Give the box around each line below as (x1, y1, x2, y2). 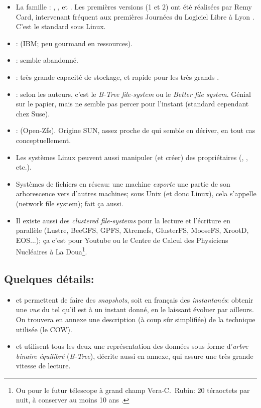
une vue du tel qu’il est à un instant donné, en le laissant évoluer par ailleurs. (16, 304, 254, 315)
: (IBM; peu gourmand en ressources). (16, 38, 133, 48)
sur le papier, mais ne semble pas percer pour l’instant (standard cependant (16, 98, 249, 109)
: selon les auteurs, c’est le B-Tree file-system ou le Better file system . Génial (16, 88, 251, 99)
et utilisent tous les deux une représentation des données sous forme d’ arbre (16, 341, 248, 351)
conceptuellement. (16, 134, 71, 145)
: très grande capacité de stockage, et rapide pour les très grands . (16, 71, 219, 82)
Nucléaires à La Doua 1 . (16, 245, 87, 256)
